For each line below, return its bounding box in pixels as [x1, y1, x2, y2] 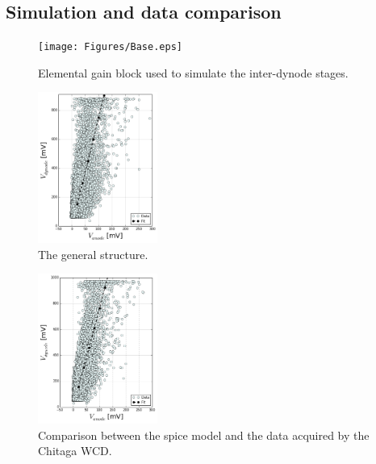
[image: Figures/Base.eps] [38, 41, 182, 53]
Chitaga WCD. [38, 442, 112, 459]
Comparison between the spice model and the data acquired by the [38, 426, 370, 443]
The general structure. [38, 245, 148, 262]
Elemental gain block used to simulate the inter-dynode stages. [38, 64, 349, 81]
